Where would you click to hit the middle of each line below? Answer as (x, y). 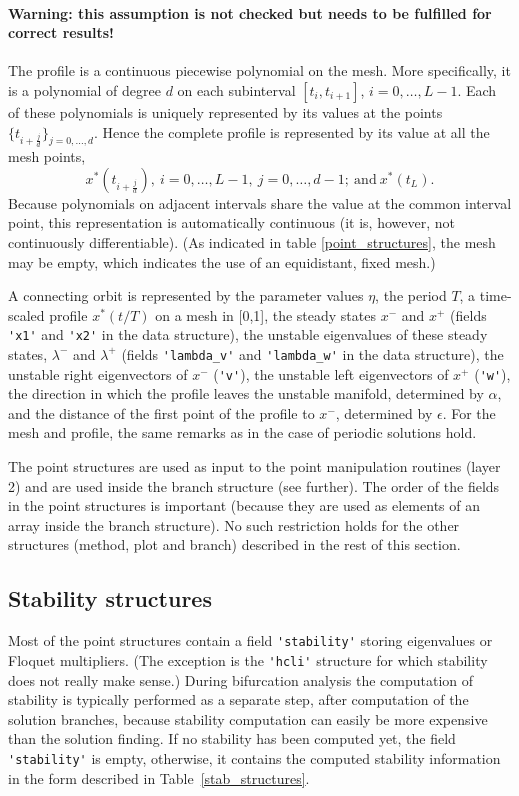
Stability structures (110, 598)
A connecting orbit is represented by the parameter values (186, 295)
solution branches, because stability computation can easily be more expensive (248, 718)
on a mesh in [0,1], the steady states (265, 314)
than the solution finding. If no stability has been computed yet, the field (232, 738)
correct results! (61, 32)
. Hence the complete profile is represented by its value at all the (291, 131)
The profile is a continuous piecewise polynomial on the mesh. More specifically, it (259, 70)
